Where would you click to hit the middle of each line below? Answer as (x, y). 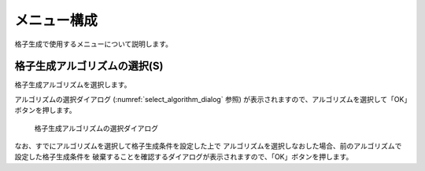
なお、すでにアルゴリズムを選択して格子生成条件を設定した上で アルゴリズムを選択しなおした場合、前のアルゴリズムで (208, 146)
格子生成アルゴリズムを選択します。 (73, 85)
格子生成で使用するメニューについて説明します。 (94, 44)
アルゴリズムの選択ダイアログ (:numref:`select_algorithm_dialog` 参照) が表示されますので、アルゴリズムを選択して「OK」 (211, 99)
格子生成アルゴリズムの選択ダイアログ (96, 128)
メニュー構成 (56, 20)
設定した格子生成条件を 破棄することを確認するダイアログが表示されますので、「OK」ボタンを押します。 (184, 157)
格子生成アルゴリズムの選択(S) (89, 66)
